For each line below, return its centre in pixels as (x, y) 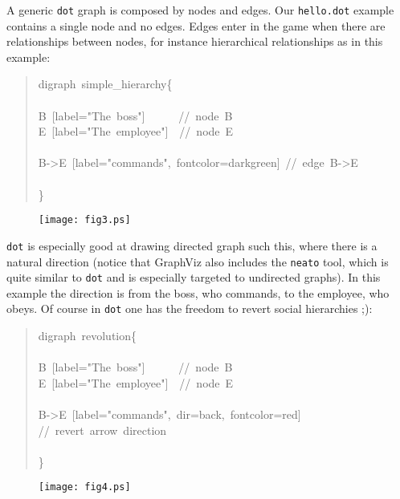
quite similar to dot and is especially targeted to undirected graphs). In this (194, 277)
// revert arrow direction (102, 430)
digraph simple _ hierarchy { (105, 84)
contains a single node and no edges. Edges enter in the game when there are (196, 25)
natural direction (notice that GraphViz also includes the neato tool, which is (198, 261)
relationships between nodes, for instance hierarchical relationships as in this (195, 41)
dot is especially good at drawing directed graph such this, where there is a (192, 245)
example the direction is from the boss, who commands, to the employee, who (198, 292)
